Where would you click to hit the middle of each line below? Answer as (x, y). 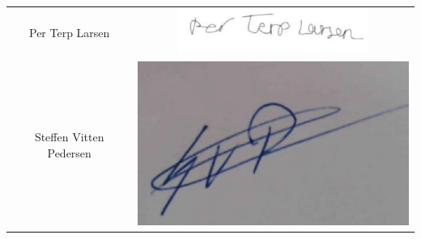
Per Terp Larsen (70, 32)
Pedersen (69, 152)
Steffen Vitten (69, 137)
